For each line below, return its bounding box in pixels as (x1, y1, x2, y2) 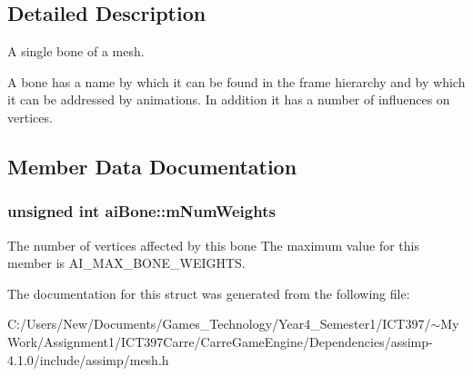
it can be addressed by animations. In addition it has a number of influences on (7, 90, 450, 109)
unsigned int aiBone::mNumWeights (7, 200, 276, 223)
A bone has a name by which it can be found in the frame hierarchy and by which (7, 72, 466, 91)
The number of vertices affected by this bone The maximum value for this (7, 235, 419, 254)
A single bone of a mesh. (7, 42, 145, 61)
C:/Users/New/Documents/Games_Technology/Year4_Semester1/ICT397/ (7, 314, 431, 333)
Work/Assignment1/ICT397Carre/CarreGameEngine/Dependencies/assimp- (7, 331, 433, 351)
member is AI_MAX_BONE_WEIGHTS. (7, 253, 246, 272)
